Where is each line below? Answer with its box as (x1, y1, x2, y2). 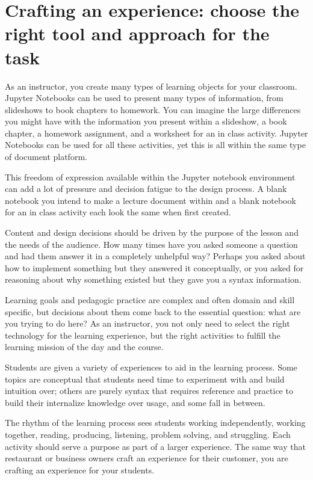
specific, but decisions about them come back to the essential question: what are (5, 305, 301, 318)
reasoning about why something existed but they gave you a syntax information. (5, 273, 302, 286)
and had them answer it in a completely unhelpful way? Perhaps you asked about (5, 250, 306, 262)
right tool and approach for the (5, 21, 270, 46)
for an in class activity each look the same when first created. (5, 206, 231, 218)
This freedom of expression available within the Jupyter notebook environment (5, 170, 296, 183)
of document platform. (5, 150, 87, 163)
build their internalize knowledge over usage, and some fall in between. (5, 396, 265, 408)
